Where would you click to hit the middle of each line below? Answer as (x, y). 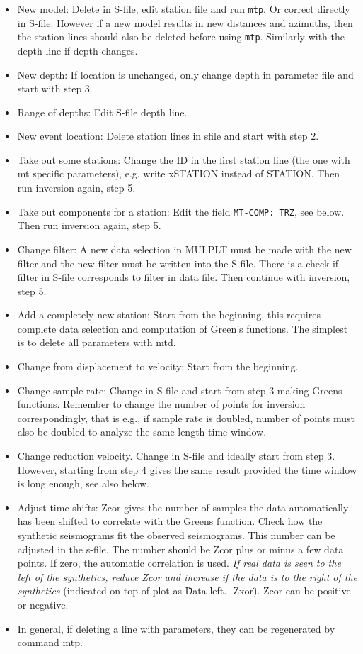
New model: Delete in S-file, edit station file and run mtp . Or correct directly (184, 9)
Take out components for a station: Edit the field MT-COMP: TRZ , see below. (181, 211)
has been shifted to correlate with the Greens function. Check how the (170, 521)
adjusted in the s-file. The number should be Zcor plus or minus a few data (180, 549)
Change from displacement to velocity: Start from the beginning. (158, 366)
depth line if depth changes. (77, 50)
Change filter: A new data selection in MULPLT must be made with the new (184, 249)
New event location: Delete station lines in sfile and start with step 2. (168, 136)
